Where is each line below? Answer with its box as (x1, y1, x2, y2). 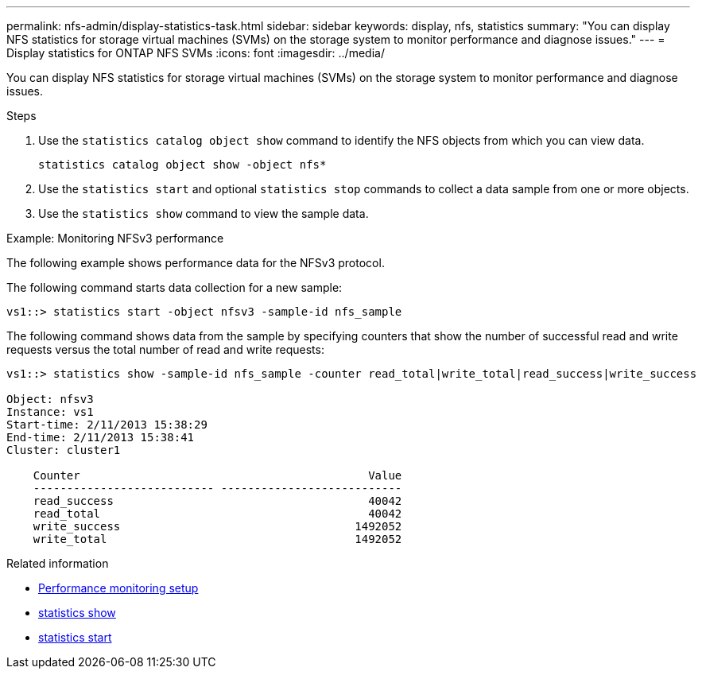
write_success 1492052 (33, 520, 402, 533)
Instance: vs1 (6, 405, 94, 418)
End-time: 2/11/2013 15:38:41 (6, 431, 195, 444)
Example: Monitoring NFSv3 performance (6, 231, 224, 245)
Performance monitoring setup (38, 581, 199, 595)
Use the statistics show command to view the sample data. (38, 207, 369, 220)
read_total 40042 (33, 507, 402, 520)
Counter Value (33, 469, 402, 482)
